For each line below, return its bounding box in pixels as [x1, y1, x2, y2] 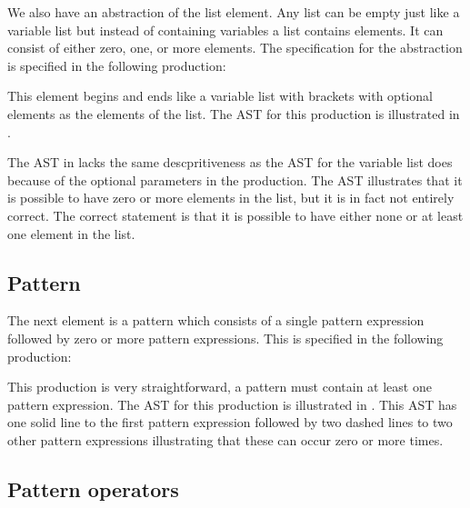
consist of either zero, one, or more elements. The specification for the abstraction [7, 38, 463, 57]
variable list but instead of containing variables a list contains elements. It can [7, 20, 444, 39]
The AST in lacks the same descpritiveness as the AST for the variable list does [7, 153, 453, 172]
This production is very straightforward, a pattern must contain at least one [7, 377, 432, 396]
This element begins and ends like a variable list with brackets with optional [7, 86, 433, 105]
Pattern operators [7, 474, 179, 503]
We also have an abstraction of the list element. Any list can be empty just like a [7, 3, 460, 21]
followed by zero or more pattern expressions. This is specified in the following [7, 328, 444, 347]
